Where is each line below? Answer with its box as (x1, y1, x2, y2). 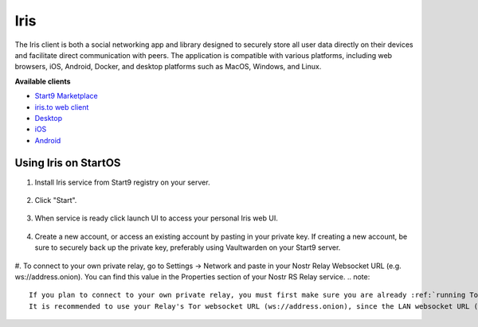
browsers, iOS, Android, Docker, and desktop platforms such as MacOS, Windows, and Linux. (14, 62, 322, 72)
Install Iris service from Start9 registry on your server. (34, 177, 210, 187)
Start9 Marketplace (34, 91, 99, 101)
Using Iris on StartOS (14, 156, 121, 170)
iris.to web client (34, 102, 89, 111)
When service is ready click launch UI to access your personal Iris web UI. (34, 213, 278, 223)
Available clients (14, 76, 71, 86)
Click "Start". (34, 195, 77, 204)
